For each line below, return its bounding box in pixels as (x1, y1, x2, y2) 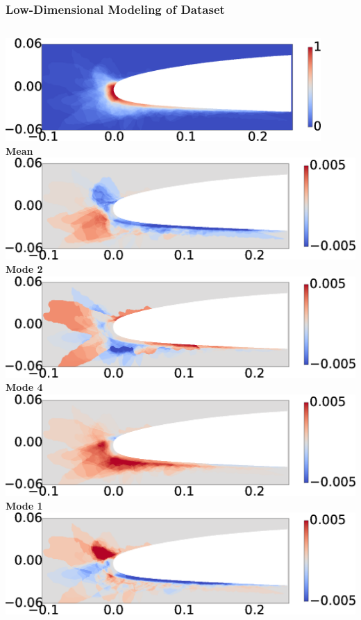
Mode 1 (6, 498, 43, 512)
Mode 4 (6, 380, 43, 394)
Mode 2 (6, 262, 43, 276)
